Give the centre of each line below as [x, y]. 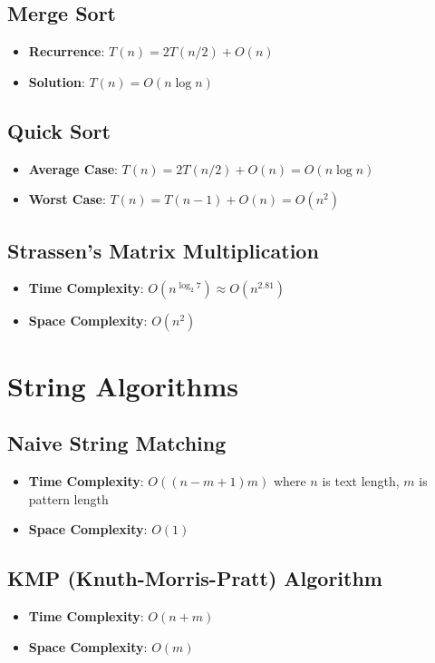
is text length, [361, 480]
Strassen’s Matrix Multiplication [163, 250]
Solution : [57, 81]
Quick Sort [59, 130]
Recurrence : [67, 51]
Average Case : [73, 168]
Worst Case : [67, 199]
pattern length [68, 498]
